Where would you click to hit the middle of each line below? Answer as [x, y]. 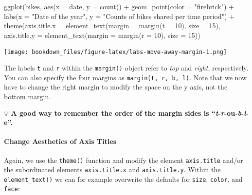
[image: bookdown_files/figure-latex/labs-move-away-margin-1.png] [116, 52]
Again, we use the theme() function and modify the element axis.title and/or [124, 160]
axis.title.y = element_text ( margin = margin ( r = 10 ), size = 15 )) [102, 35]
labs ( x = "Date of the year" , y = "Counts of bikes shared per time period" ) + [119, 16]
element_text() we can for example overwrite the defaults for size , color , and [123, 179]
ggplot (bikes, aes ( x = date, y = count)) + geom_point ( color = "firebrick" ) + [119, 6]
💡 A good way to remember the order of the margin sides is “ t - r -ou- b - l [125, 113]
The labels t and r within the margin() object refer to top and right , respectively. [126, 68]
